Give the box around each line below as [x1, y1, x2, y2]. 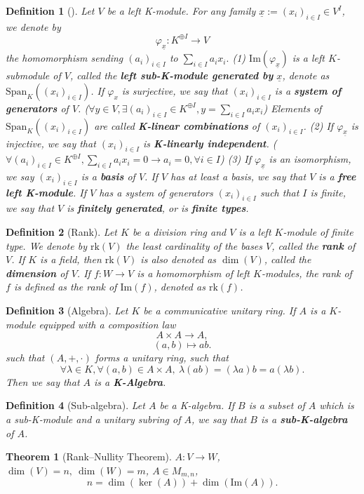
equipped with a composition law [39, 316, 176, 331]
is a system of [274, 83, 342, 98]
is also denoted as [140, 252, 217, 267]
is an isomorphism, [269, 152, 351, 166]
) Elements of [263, 100, 322, 115]
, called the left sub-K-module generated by [69, 68, 274, 83]
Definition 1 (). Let [6, 4, 95, 18]
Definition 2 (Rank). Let [6, 224, 117, 239]
